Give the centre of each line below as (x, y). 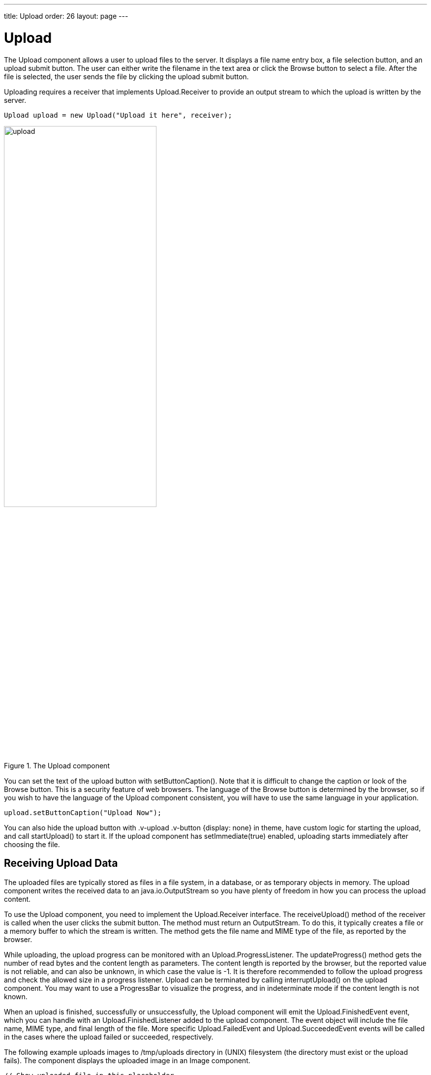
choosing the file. (32, 844)
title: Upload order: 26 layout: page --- (66, 16)
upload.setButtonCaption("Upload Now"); (83, 812)
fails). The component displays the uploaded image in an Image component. (127, 1060)
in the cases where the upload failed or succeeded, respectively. (109, 1037)
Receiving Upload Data (61, 863)
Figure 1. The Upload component (57, 765)
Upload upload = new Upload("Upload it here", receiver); (118, 115)
